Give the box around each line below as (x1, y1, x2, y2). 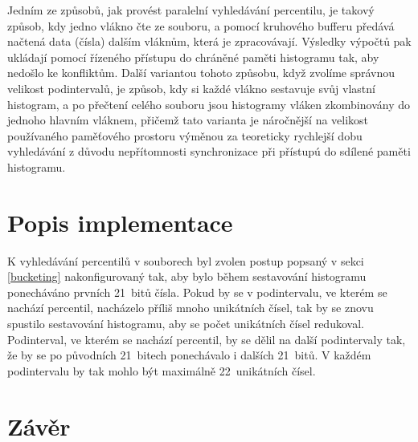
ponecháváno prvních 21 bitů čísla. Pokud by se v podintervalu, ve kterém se (7, 283, 387, 300)
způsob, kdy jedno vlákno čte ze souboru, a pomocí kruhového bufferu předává (7, 17, 395, 34)
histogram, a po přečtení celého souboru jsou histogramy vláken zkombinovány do (7, 95, 410, 112)
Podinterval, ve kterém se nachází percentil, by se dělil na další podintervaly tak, (7, 330, 406, 347)
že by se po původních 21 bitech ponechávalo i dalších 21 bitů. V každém (7, 347, 371, 363)
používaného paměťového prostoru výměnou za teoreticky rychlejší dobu (7, 127, 363, 144)
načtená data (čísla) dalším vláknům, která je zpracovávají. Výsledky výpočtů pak (7, 33, 412, 50)
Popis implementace (7, 205, 233, 238)
